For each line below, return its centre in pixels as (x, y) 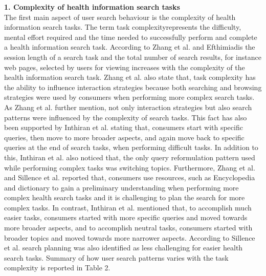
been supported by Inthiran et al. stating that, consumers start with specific (124, 127)
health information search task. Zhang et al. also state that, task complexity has (130, 77)
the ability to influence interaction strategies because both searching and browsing (133, 87)
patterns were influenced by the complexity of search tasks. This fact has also (126, 117)
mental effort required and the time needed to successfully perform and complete (131, 37)
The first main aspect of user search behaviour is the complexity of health (120, 17)
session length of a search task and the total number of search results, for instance (133, 57)
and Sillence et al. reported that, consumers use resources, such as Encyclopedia (130, 177)
